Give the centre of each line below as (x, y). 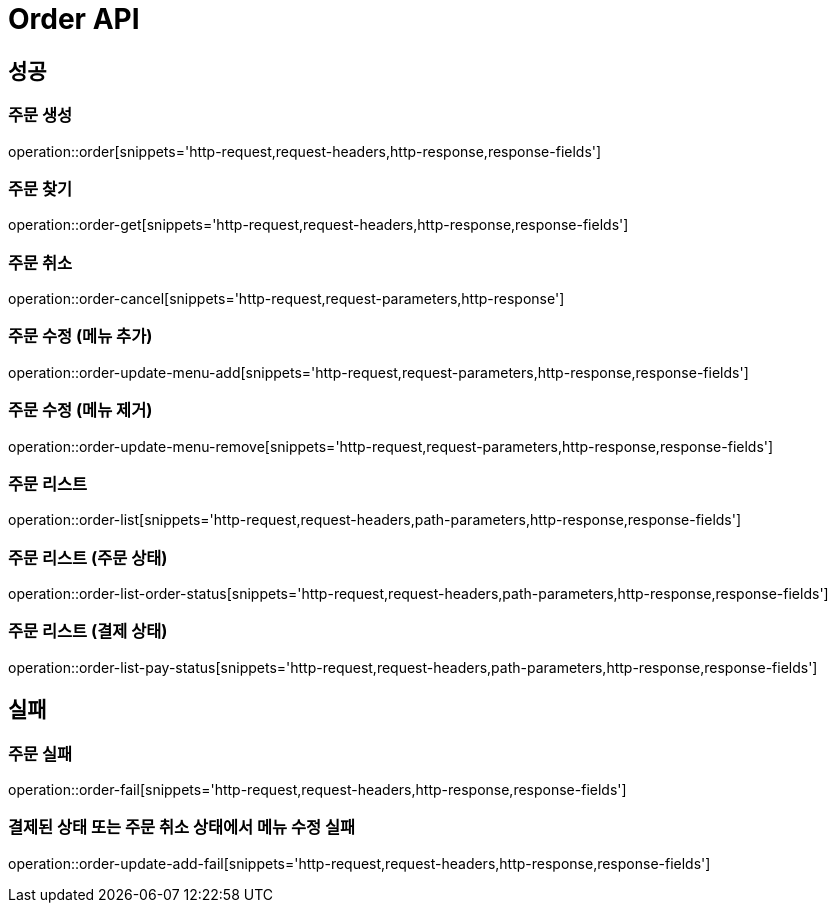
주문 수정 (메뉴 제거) (80, 410)
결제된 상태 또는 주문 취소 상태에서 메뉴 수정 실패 (182, 827)
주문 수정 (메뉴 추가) (80, 336)
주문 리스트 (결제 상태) (88, 631)
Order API (74, 19)
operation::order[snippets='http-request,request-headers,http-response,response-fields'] (305, 151)
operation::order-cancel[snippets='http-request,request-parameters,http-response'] (286, 299)
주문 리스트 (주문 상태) (88, 557)
